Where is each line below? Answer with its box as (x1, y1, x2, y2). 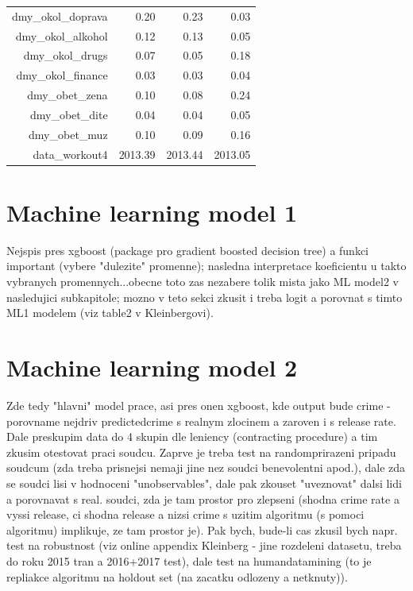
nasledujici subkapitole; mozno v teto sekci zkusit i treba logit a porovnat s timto (6, 288, 403, 305)
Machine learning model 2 (6, 351, 298, 384)
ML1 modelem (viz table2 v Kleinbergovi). (6, 304, 214, 321)
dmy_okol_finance (16, 67, 108, 83)
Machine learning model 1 (6, 195, 298, 228)
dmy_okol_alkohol (15, 27, 108, 44)
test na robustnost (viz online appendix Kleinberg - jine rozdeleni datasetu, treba (6, 537, 402, 554)
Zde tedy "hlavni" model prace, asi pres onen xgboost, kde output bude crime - (6, 396, 391, 413)
